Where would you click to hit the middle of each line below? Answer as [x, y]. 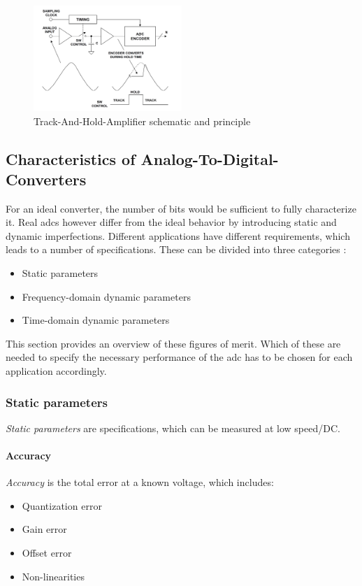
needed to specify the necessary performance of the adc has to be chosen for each [179, 357]
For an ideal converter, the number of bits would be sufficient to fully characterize [181, 208]
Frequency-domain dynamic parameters [106, 296]
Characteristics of [71, 158]
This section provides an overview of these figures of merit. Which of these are [173, 343]
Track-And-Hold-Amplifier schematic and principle [142, 121]
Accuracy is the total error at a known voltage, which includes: [140, 482]
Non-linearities [53, 576]
